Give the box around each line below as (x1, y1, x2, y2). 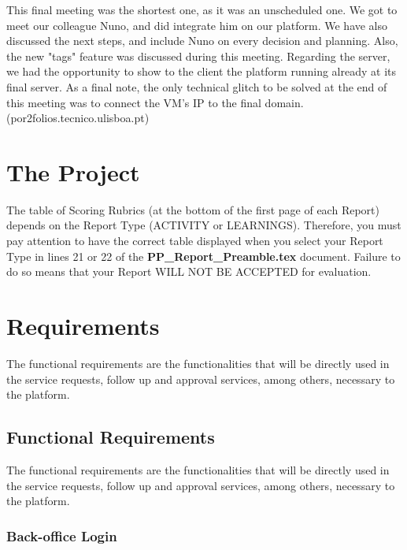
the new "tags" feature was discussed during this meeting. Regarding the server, (6, 47, 390, 64)
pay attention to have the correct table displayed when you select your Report (6, 232, 383, 249)
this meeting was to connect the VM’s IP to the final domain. (6, 94, 304, 110)
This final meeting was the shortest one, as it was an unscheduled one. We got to (6, 2, 398, 17)
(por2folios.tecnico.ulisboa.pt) (6, 110, 150, 126)
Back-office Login (6, 526, 117, 545)
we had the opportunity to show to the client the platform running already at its (6, 63, 397, 80)
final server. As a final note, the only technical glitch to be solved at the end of (6, 78, 387, 95)
